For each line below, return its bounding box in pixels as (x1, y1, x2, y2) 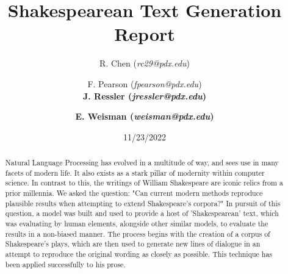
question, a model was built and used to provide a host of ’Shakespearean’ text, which (5, 208, 279, 218)
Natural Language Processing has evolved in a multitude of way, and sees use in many (5, 157, 279, 168)
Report (114, 21, 175, 46)
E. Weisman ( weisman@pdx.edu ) (75, 110, 214, 123)
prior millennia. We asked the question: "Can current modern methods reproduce (5, 188, 263, 198)
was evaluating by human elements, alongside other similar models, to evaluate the (5, 218, 268, 229)
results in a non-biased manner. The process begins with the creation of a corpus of (5, 228, 270, 239)
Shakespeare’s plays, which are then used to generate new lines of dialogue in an (5, 239, 261, 249)
